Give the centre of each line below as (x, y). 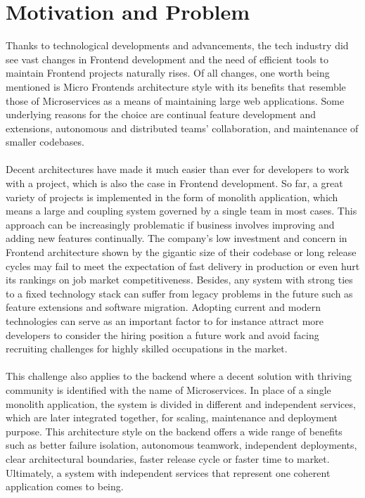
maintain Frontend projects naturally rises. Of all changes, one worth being (168, 73)
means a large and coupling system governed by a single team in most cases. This (181, 211)
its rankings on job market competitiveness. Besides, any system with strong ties (179, 280)
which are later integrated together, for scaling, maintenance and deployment (172, 417)
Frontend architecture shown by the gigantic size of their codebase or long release (181, 252)
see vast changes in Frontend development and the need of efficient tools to (167, 59)
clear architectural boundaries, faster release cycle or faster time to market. (168, 458)
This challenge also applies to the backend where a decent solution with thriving (179, 376)
